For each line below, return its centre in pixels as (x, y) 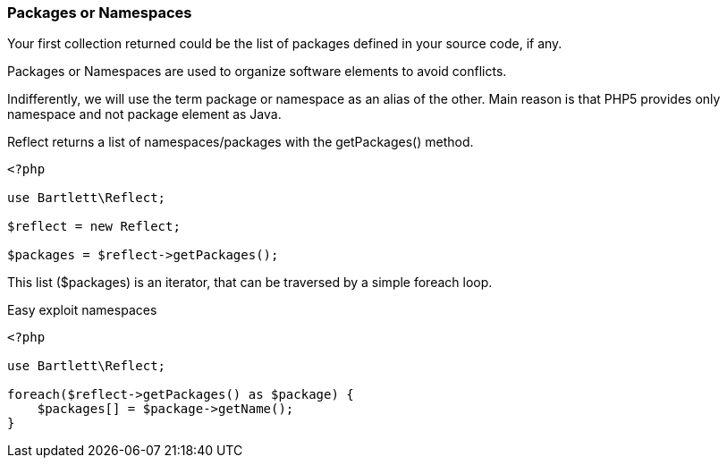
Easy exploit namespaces (82, 310)
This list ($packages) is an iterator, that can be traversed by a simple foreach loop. (250, 283)
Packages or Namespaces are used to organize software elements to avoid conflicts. (257, 72)
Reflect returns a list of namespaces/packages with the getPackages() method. (241, 142)
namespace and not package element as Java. (144, 114)
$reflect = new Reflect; (94, 227)
